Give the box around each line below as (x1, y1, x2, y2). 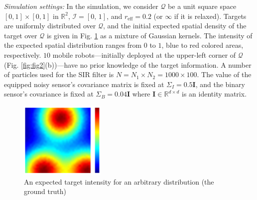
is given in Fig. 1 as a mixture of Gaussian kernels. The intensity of (46, 30, 253, 40)
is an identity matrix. (182, 89, 247, 99)
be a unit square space (168, 1, 237, 11)
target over (4, 30, 37, 40)
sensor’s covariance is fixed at (4, 89, 94, 99)
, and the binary (195, 79, 245, 89)
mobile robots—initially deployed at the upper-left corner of (52, 49, 236, 60)
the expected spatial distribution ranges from (4, 40, 142, 50)
